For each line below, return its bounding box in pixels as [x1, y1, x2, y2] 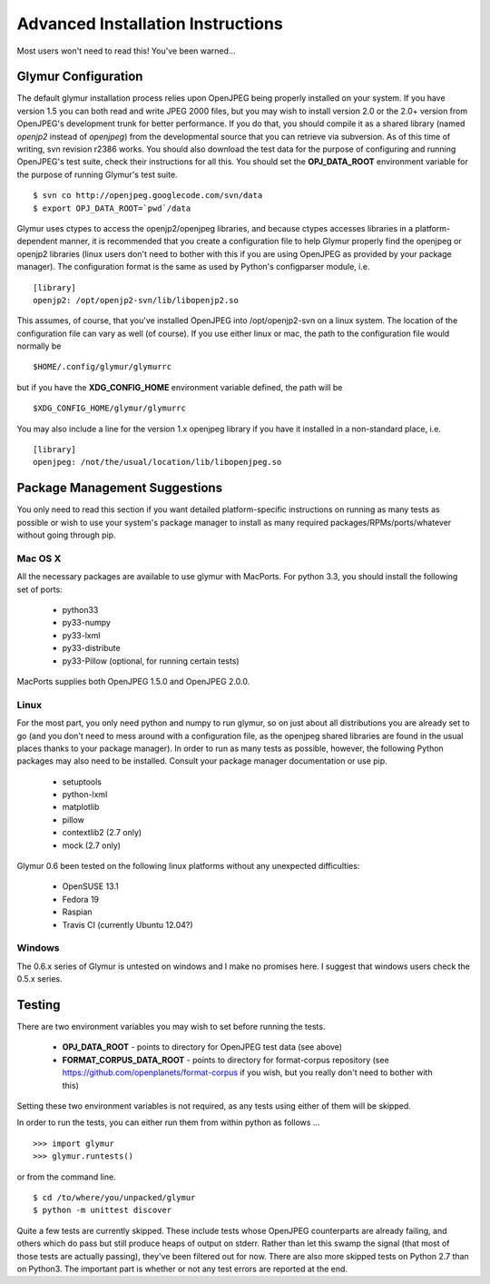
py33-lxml [62, 629, 101, 640]
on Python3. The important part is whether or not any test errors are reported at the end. [16, 1263, 348, 1274]
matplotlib [62, 802, 100, 813]
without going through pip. [16, 529, 117, 540]
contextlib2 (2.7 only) [62, 827, 142, 838]
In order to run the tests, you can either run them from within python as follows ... [16, 1117, 320, 1128]
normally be [16, 341, 62, 351]
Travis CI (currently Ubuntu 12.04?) [62, 919, 194, 930]
